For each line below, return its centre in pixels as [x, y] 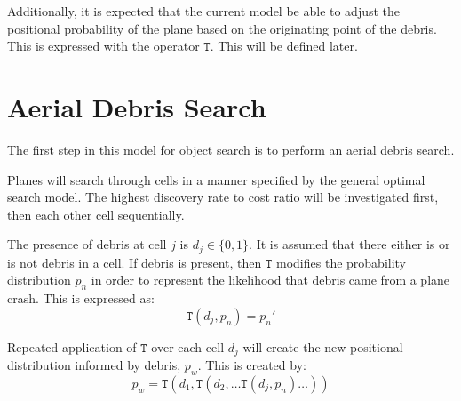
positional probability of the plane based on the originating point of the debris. [222, 28]
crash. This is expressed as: [81, 298]
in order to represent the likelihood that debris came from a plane [270, 280]
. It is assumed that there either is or [350, 244]
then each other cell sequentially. [96, 214]
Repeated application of [72, 346]
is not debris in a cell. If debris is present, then [135, 262]
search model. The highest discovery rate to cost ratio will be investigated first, [223, 197]
